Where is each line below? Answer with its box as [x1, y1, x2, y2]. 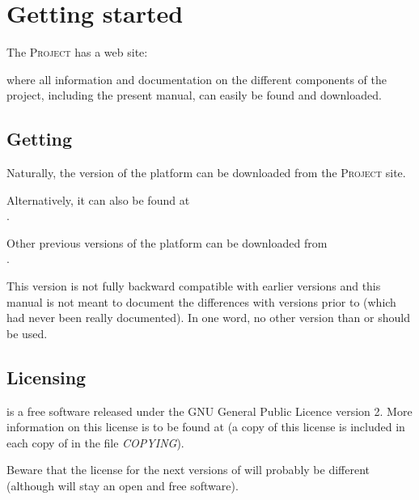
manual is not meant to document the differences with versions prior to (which [6, 293, 396, 310]
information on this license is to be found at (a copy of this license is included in [6, 418, 405, 435]
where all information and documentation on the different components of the [6, 70, 387, 87]
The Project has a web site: [6, 44, 148, 61]
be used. [6, 324, 48, 341]
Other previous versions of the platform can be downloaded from [6, 234, 328, 251]
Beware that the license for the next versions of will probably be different [6, 461, 370, 478]
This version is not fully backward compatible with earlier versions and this [6, 278, 381, 294]
